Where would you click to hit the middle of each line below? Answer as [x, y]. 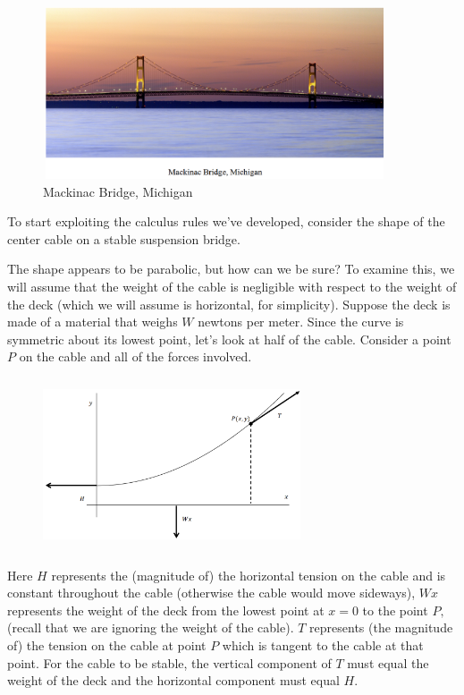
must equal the [388, 662]
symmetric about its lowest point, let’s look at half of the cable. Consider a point [229, 339]
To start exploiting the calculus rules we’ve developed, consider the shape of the [226, 221]
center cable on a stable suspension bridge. [124, 238]
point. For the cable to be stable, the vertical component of [169, 662]
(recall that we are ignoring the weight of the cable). [151, 627]
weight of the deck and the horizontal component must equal [173, 680]
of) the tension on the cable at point [107, 644]
